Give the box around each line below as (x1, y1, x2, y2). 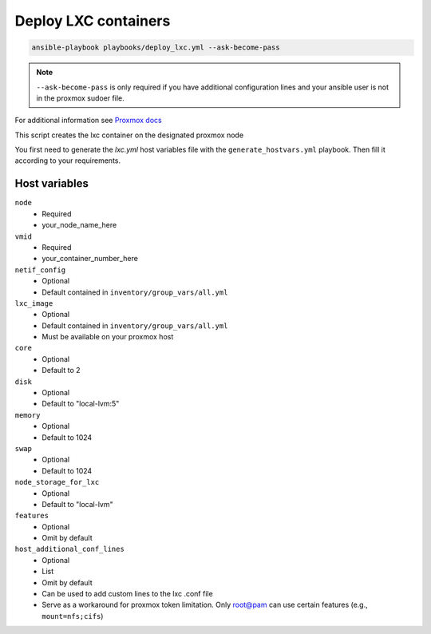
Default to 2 (42, 366, 81, 375)
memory (14, 410, 41, 419)
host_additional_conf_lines (14, 545, 125, 554)
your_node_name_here (42, 220, 117, 230)
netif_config (14, 265, 66, 275)
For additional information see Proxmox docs (14, 116, 163, 125)
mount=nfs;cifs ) (42, 611, 104, 620)
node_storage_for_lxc (14, 477, 100, 487)
